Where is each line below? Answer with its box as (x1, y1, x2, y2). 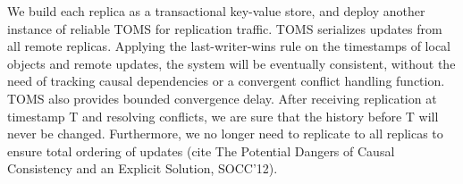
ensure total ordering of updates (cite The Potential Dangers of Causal (7, 141, 395, 160)
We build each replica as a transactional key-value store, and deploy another (7, 2, 425, 20)
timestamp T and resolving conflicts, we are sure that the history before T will (7, 106, 439, 125)
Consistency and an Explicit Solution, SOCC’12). (7, 159, 278, 178)
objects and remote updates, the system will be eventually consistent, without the (7, 54, 456, 72)
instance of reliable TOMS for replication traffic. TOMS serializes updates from (7, 19, 442, 38)
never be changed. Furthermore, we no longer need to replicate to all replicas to (7, 124, 443, 143)
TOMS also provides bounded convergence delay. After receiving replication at (7, 88, 437, 107)
